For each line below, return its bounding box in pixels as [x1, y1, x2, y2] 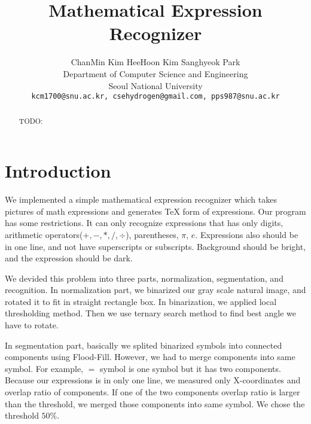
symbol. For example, [5, 362, 83, 374]
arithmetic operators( [5, 228, 83, 240]
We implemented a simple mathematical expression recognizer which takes [5, 193, 277, 206]
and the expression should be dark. [5, 252, 133, 264]
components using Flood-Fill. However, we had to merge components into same [5, 350, 295, 363]
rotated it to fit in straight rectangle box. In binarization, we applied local [5, 295, 277, 307]
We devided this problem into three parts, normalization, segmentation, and [5, 272, 283, 284]
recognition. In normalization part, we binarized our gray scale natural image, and [5, 283, 306, 296]
